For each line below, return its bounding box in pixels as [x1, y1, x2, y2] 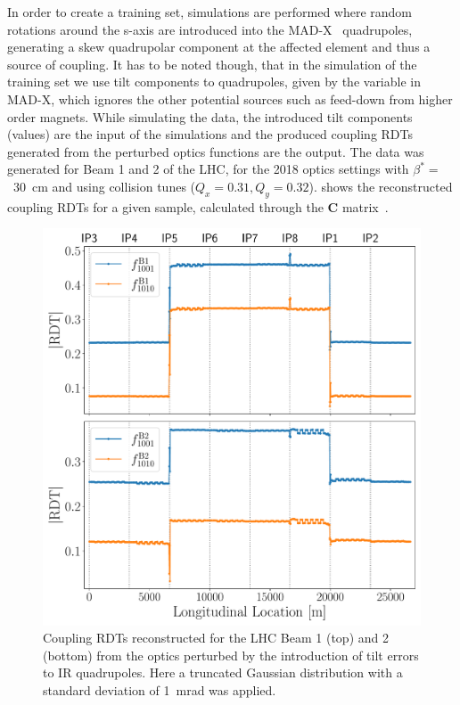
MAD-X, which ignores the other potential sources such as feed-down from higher [7, 89, 453, 108]
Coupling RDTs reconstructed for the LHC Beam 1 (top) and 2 [43, 628, 389, 647]
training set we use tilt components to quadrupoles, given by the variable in [7, 72, 421, 91]
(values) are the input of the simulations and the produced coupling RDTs [7, 125, 414, 143]
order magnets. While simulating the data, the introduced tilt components [7, 107, 413, 126]
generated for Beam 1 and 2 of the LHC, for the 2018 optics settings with [7, 160, 409, 178]
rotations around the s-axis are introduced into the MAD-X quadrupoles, [7, 20, 413, 38]
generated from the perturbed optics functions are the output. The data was [7, 142, 424, 160]
